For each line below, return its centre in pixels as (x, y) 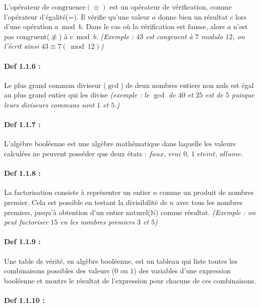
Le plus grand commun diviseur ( (55, 85)
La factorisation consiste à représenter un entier (77, 192)
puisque (243, 95)
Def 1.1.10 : (24, 300)
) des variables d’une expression (182, 271)
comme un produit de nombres (207, 192)
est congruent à (169, 36)
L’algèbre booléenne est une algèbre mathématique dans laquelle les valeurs (120, 143)
